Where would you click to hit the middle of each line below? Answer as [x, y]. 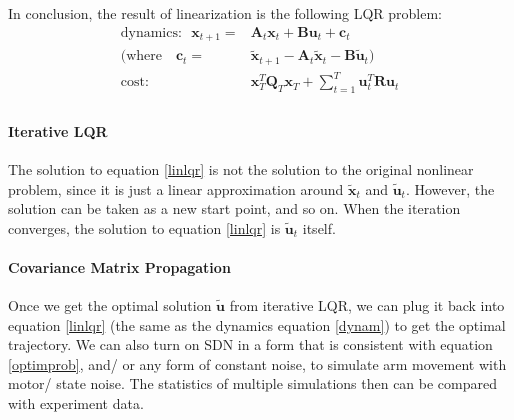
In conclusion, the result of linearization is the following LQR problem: [225, 13]
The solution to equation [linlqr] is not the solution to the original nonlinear [241, 168]
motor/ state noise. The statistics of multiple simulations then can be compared [253, 383]
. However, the [450, 188]
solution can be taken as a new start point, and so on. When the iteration [234, 208]
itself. [319, 227]
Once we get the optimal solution [110, 305]
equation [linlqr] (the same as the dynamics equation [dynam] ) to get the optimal [257, 324]
